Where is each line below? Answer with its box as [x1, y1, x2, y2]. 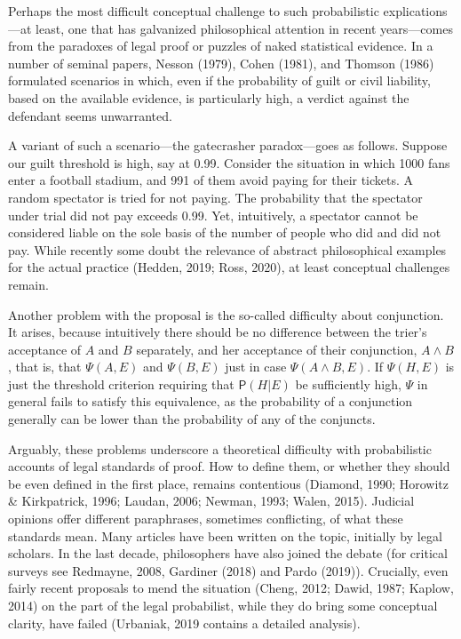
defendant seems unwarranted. [8, 106, 172, 124]
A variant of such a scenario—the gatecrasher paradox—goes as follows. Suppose [8, 136, 448, 155]
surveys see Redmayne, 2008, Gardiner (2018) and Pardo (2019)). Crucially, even [8, 561, 449, 579]
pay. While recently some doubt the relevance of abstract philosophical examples [8, 240, 447, 259]
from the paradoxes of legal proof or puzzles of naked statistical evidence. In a [8, 36, 433, 55]
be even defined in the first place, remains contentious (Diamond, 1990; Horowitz [8, 474, 449, 492]
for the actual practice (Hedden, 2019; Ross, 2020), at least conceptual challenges [8, 258, 450, 276]
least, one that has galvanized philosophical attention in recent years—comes [36, 19, 453, 37]
